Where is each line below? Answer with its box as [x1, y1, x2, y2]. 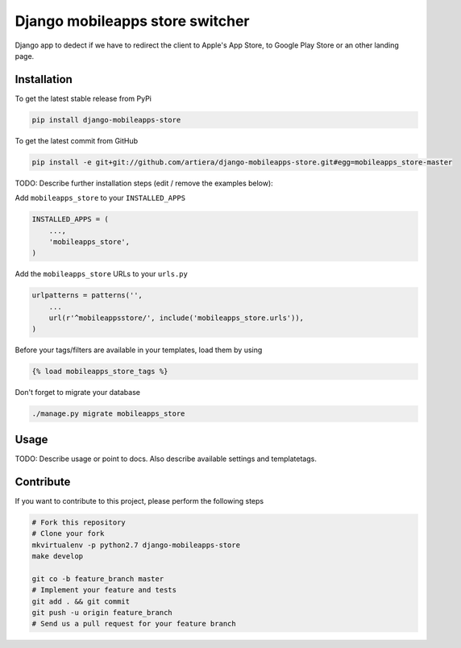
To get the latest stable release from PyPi [15, 93, 152, 103]
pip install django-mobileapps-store [31, 115, 181, 124]
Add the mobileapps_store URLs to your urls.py [15, 269, 189, 279]
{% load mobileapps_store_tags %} [31, 367, 168, 376]
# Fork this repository [31, 517, 127, 527]
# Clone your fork [31, 529, 105, 538]
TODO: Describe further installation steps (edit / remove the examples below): [15, 178, 273, 188]
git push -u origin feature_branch [31, 608, 172, 617]
